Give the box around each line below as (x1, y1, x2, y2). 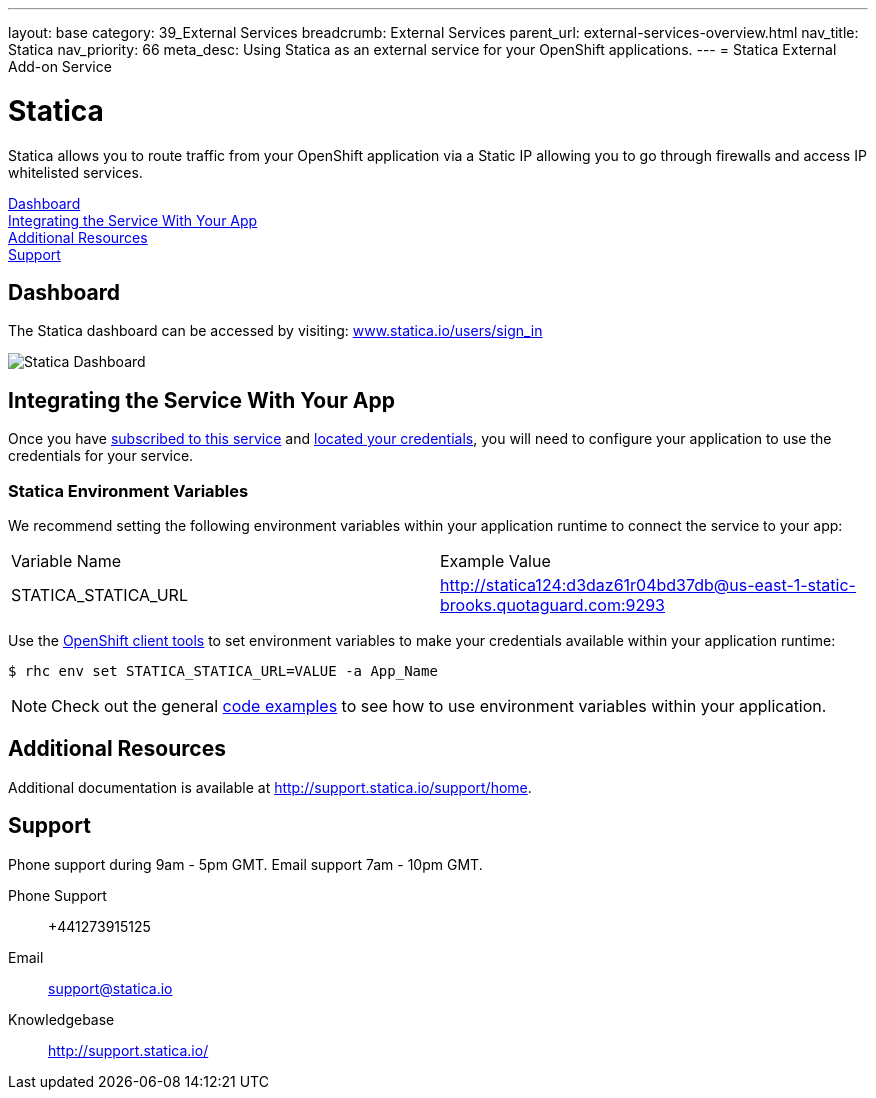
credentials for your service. (8, 447, 194, 465)
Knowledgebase (8, 1010, 115, 1028)
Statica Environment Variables (8, 480, 249, 501)
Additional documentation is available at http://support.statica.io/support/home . (8, 778, 532, 796)
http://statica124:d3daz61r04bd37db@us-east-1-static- (440, 574, 856, 595)
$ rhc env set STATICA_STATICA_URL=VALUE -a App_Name (8, 662, 438, 679)
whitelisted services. (8, 163, 143, 181)
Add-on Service (8, 58, 112, 75)
